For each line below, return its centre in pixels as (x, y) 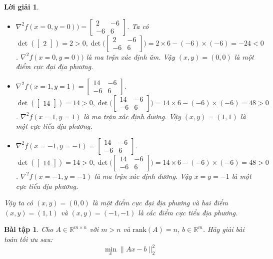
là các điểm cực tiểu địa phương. (188, 212)
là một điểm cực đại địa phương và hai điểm (160, 203)
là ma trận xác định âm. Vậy (130, 56)
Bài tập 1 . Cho (29, 229)
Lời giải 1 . (21, 7)
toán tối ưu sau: (28, 239)
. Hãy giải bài (223, 229)
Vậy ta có (18, 203)
